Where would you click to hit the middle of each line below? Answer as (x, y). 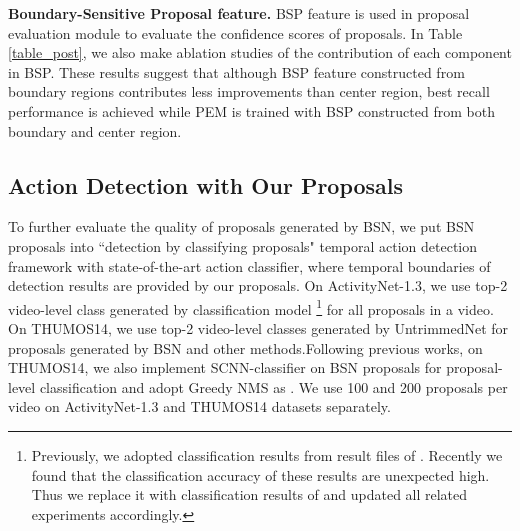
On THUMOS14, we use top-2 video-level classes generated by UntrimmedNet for (258, 327)
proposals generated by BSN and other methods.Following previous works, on (245, 347)
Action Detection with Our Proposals (206, 184)
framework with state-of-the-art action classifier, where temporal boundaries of (249, 265)
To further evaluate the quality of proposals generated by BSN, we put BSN (241, 226)
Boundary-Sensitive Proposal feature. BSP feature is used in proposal (239, 13)
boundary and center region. (95, 130)
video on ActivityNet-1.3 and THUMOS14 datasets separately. (199, 406)
